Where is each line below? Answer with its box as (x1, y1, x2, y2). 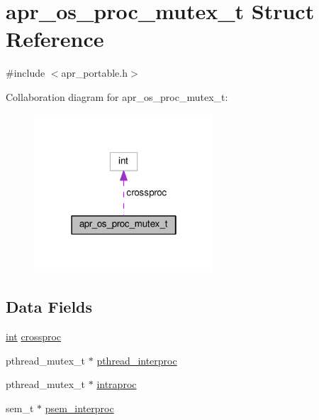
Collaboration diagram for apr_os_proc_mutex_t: (6, 89, 228, 104)
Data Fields (6, 296, 93, 318)
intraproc (96, 377, 137, 392)
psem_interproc (45, 400, 114, 415)
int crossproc (6, 328, 62, 343)
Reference (6, 24, 104, 53)
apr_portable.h (61, 65, 128, 80)
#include (6, 65, 45, 80)
